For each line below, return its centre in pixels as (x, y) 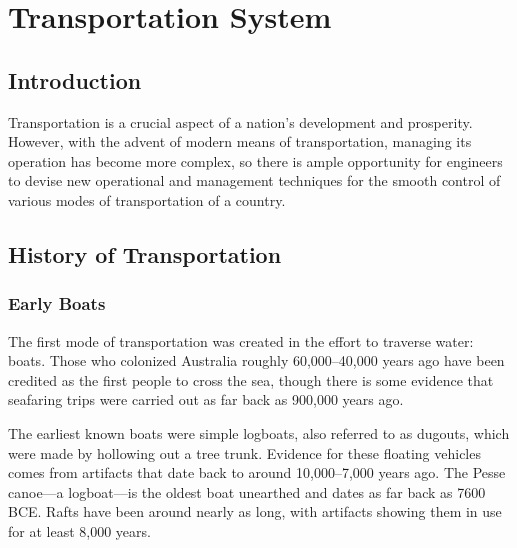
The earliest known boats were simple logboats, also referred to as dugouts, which (259, 432)
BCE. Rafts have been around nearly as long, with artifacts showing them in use (255, 511)
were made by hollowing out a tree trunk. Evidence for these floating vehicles (244, 452)
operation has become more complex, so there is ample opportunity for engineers (255, 160)
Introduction (75, 79)
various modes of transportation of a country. (147, 199)
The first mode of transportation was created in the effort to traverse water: (241, 340)
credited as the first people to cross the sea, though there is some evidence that (251, 379)
